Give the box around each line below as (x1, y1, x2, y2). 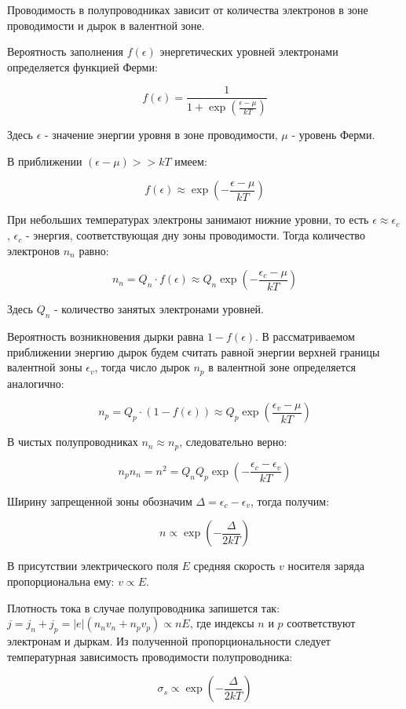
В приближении (7, 152, 82, 169)
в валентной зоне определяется (208, 359, 356, 375)
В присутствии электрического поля (7, 557, 178, 574)
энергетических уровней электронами (159, 43, 338, 60)
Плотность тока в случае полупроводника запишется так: (7, 599, 280, 616)
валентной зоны (7, 359, 82, 375)
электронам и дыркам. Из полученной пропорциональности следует (7, 632, 331, 649)
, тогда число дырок (94, 359, 190, 375)
